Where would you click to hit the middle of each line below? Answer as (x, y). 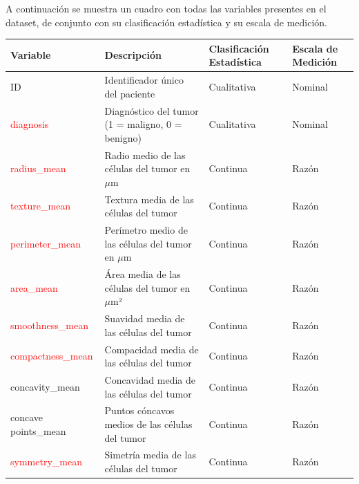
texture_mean (41, 206)
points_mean (38, 430)
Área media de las (143, 274)
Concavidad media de (150, 380)
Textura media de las (149, 199)
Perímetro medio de (146, 230)
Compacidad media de (152, 349)
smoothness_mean (49, 325)
